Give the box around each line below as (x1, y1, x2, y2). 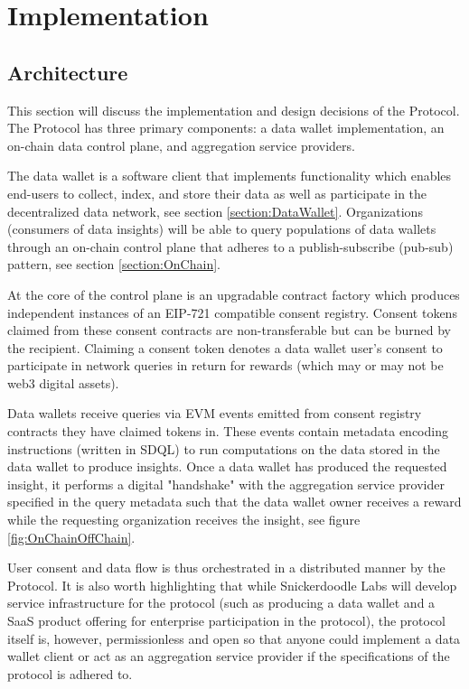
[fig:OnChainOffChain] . (7, 527, 136, 546)
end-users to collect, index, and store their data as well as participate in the (7, 183, 427, 202)
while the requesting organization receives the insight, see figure (7, 510, 361, 529)
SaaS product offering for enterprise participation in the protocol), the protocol (7, 611, 446, 630)
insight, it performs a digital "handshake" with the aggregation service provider (7, 474, 445, 493)
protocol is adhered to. (7, 664, 133, 683)
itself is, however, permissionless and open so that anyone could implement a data (7, 628, 461, 647)
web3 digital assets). (7, 373, 119, 392)
